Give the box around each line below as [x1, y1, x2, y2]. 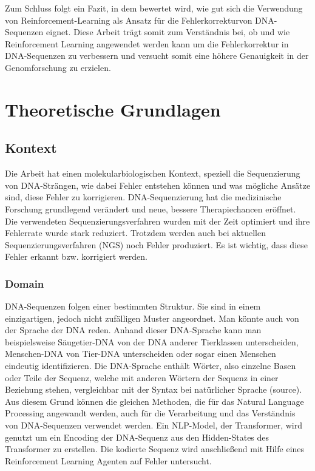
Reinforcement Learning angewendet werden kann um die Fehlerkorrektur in [5, 37, 289, 50]
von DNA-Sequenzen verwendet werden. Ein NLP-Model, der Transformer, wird [5, 419, 302, 432]
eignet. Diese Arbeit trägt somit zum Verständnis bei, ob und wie [46, 25, 290, 38]
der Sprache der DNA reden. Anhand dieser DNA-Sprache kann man [5, 324, 262, 336]
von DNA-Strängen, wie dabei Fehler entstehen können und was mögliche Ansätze [5, 178, 311, 191]
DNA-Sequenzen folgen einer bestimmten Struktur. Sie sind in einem [5, 300, 261, 313]
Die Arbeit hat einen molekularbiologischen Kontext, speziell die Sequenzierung [5, 167, 300, 180]
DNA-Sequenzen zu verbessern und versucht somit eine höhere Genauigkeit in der [5, 49, 309, 62]
